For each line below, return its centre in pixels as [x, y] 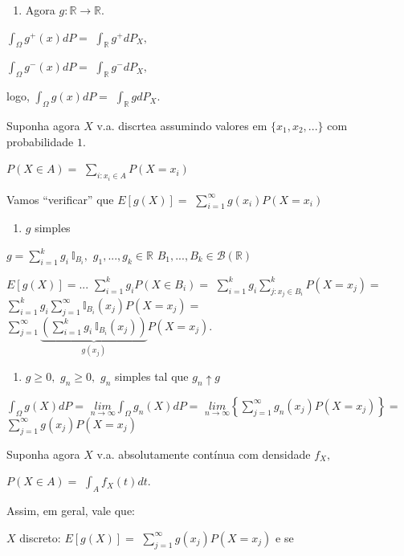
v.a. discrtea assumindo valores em [182, 125]
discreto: [40, 537]
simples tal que [151, 376]
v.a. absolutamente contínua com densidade [204, 454]
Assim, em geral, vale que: [71, 511]
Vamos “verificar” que [60, 199]
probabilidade [40, 141]
